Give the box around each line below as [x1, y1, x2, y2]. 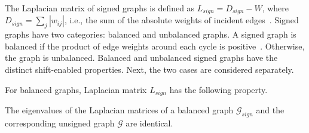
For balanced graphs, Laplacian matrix [5, 83, 147, 95]
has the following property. [169, 83, 268, 95]
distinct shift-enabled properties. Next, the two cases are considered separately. [5, 63, 294, 76]
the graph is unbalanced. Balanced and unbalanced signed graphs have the [5, 51, 278, 64]
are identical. [126, 116, 173, 129]
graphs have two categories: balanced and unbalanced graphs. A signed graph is [5, 28, 296, 41]
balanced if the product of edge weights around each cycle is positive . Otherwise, [5, 39, 305, 52]
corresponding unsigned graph [5, 116, 115, 129]
